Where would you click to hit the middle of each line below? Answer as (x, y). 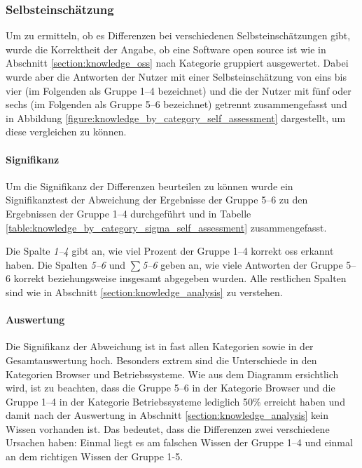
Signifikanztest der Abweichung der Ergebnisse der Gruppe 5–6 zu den (157, 200)
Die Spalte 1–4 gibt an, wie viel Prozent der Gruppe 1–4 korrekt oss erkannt (170, 251)
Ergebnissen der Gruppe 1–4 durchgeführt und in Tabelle (128, 213)
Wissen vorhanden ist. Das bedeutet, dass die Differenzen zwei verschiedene (168, 428)
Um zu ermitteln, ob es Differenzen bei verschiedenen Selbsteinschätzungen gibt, (178, 35)
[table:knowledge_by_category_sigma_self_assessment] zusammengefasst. (166, 227)
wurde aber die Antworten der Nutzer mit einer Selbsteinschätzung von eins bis (176, 76)
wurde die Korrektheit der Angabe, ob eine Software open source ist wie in (166, 49)
